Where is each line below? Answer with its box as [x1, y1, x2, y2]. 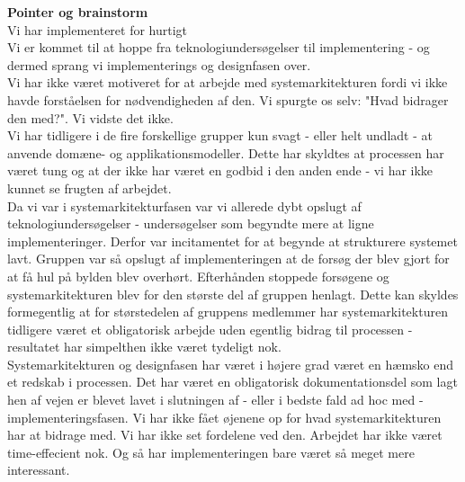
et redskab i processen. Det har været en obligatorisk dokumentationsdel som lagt [7, 372, 458, 391]
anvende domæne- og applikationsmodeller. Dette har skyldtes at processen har [7, 143, 444, 162]
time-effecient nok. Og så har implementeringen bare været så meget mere [7, 442, 415, 461]
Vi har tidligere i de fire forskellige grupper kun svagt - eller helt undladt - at [7, 126, 433, 145]
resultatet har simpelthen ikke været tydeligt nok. [7, 337, 282, 356]
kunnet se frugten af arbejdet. [7, 178, 172, 197]
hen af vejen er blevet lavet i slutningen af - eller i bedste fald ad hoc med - [7, 390, 424, 409]
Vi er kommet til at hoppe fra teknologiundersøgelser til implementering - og [7, 38, 430, 57]
